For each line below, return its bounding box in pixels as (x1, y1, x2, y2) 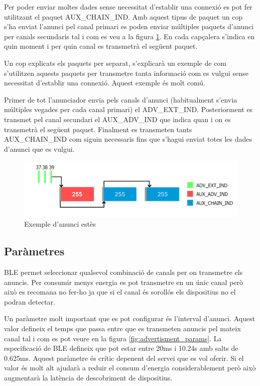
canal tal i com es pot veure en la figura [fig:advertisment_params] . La (4, 333, 222, 343)
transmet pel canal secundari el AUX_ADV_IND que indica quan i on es (4, 114, 231, 124)
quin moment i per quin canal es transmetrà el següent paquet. (4, 41, 198, 51)
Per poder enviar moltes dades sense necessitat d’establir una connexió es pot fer (4, 2, 252, 12)
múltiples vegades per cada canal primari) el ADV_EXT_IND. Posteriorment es (4, 104, 253, 115)
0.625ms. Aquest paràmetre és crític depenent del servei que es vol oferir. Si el (4, 352, 244, 363)
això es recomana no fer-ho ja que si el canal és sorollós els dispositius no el (4, 286, 236, 297)
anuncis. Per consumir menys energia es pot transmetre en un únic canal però (4, 276, 243, 287)
